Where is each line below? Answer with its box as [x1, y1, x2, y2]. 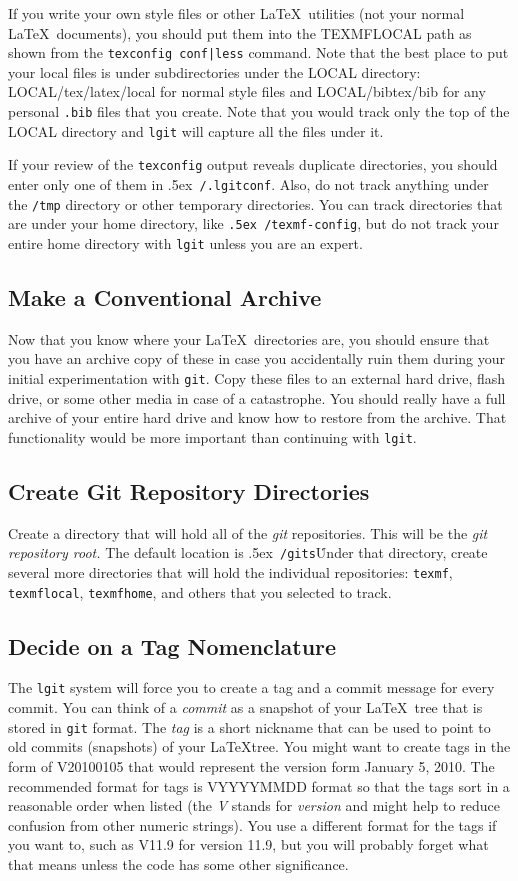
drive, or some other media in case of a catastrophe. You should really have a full [8, 387, 506, 408]
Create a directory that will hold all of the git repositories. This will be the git [8, 522, 488, 543]
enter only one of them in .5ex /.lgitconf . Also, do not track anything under [8, 174, 489, 194]
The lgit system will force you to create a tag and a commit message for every [8, 677, 495, 698]
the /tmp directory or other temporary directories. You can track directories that [8, 193, 503, 214]
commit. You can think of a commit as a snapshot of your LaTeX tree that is [8, 697, 483, 718]
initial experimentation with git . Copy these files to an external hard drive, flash [8, 368, 506, 389]
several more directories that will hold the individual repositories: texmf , [8, 561, 453, 582]
